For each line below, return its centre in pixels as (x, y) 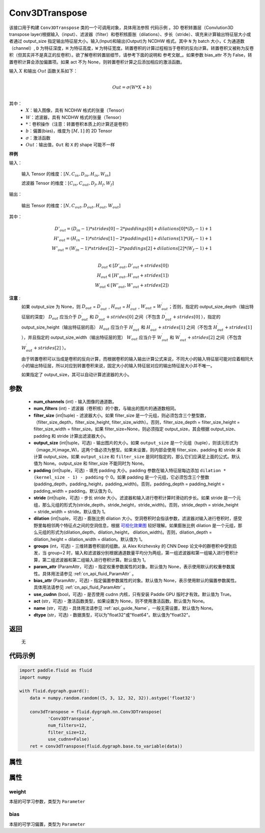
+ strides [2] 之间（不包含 (214, 337)
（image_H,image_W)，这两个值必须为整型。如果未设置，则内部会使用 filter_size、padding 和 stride (134, 449)
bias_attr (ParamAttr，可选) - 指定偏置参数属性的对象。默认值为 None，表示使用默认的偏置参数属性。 (136, 580)
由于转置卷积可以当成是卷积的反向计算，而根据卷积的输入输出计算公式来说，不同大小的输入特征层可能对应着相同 (135, 358)
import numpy (35, 677)
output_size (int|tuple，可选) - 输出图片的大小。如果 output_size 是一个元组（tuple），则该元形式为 (136, 443)
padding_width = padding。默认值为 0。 (74, 491)
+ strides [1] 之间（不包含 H (188, 327)
